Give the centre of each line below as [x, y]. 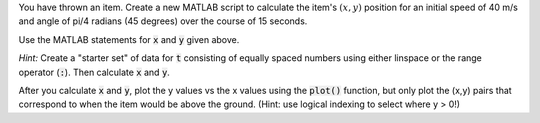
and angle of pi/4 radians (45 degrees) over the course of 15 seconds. [163, 21]
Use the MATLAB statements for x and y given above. [129, 39]
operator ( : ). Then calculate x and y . [94, 72]
